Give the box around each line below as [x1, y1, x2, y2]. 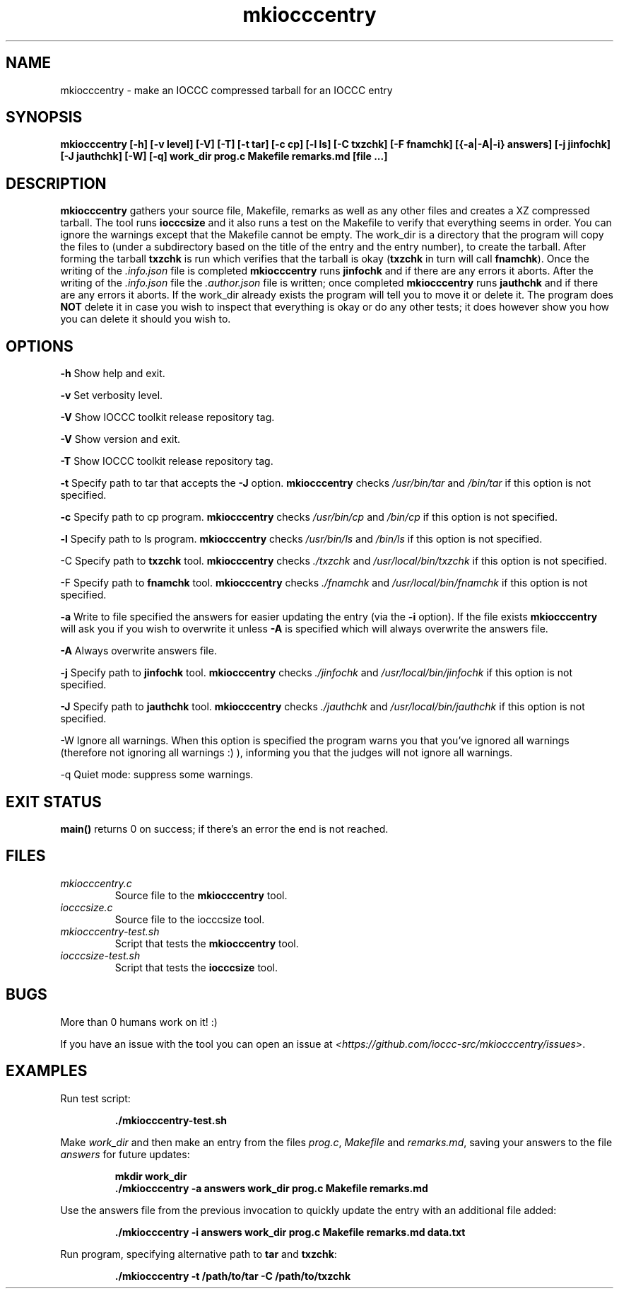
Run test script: [60, 1092, 131, 1104]
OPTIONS [6, 337, 73, 355]
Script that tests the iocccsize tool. [114, 961, 278, 974]
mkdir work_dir [114, 1169, 187, 1182]
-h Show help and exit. [60, 367, 165, 380]
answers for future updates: [60, 1148, 190, 1160]
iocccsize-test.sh [60, 949, 141, 961]
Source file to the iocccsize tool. [114, 913, 265, 925]
